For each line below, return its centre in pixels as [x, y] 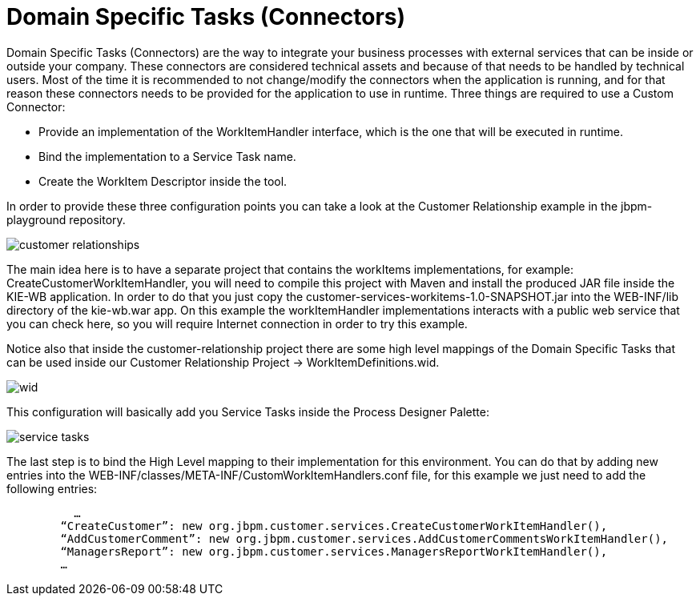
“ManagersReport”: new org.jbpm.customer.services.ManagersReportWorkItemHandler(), [334, 551]
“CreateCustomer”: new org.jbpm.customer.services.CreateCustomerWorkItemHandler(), [334, 526]
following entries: [52, 488]
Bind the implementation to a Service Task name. [167, 156]
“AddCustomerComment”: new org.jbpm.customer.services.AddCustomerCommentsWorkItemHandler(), [364, 538]
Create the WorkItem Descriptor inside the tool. [163, 181]
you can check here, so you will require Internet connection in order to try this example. [237, 323]
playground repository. [66, 219]
